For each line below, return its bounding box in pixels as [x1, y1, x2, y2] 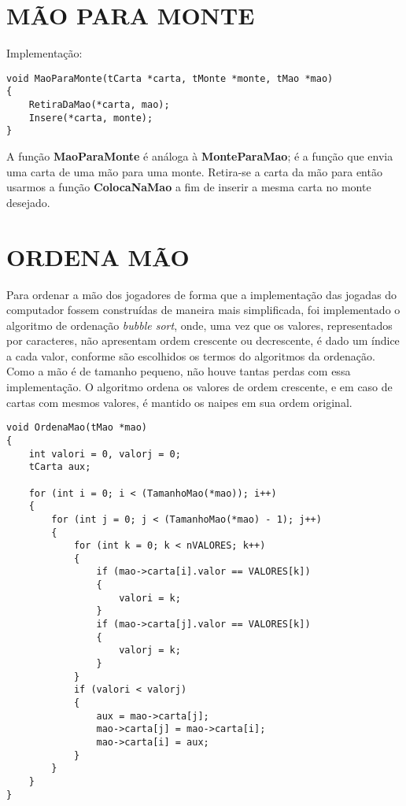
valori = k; [119, 592, 181, 604]
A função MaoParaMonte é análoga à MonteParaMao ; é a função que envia [6, 148, 393, 164]
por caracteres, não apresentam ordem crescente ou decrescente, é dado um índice [6, 332, 400, 349]
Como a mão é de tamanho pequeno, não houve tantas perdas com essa [6, 363, 351, 379]
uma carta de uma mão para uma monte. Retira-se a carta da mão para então [6, 163, 382, 179]
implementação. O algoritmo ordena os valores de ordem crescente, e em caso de [6, 379, 393, 395]
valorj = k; [119, 645, 181, 656]
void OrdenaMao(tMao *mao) [6, 422, 147, 434]
